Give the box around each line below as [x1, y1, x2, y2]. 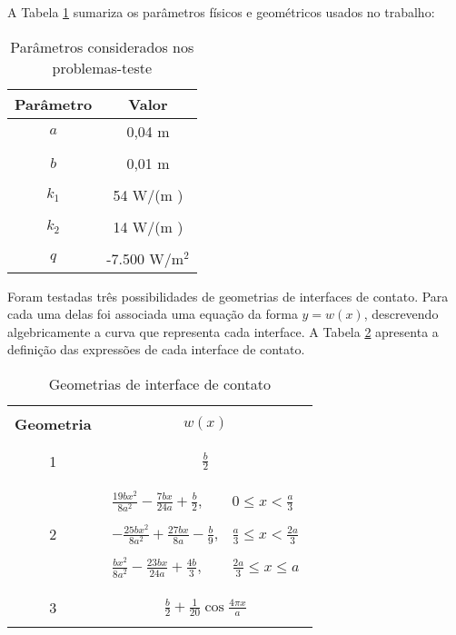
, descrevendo [363, 304, 439, 323]
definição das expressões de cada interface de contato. [7, 340, 305, 359]
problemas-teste [52, 56, 153, 78]
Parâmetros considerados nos [10, 35, 194, 57]
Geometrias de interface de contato [48, 372, 271, 394]
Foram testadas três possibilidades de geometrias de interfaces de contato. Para [7, 286, 449, 305]
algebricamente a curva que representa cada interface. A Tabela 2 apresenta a [7, 322, 439, 341]
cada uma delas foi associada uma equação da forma [7, 304, 298, 323]
